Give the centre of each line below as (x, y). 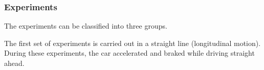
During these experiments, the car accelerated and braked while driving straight (129, 53)
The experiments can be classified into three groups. (86, 26)
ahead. (14, 63)
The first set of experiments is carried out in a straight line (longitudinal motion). (133, 43)
